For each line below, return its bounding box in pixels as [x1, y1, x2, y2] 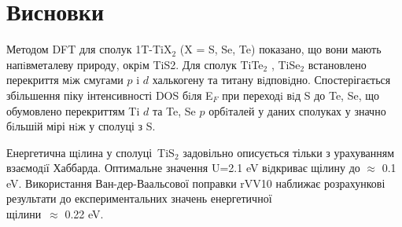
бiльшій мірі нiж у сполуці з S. [6, 118, 156, 134]
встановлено [308, 56, 367, 72]
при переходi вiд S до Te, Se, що [222, 86, 380, 103]
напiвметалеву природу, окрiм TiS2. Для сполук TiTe [6, 56, 264, 72]
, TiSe [271, 56, 301, 72]
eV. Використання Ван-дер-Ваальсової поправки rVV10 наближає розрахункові [6, 174, 385, 191]
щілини [6, 206, 42, 222]
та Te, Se [152, 102, 196, 119]
